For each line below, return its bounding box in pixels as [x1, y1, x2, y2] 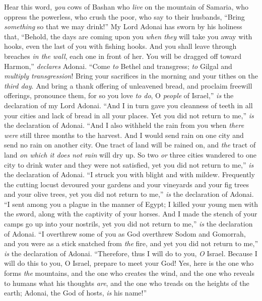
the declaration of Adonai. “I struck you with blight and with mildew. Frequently [4, 169, 255, 180]
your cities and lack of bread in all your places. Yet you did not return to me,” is [4, 110, 254, 120]
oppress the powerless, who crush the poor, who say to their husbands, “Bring [4, 11, 245, 22]
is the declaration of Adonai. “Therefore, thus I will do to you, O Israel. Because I [4, 248, 257, 258]
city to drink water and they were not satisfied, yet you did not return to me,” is [4, 159, 254, 170]
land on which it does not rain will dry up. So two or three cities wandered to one [4, 149, 257, 160]
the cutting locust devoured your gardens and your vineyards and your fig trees [4, 179, 249, 189]
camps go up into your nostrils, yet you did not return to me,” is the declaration [4, 218, 253, 229]
